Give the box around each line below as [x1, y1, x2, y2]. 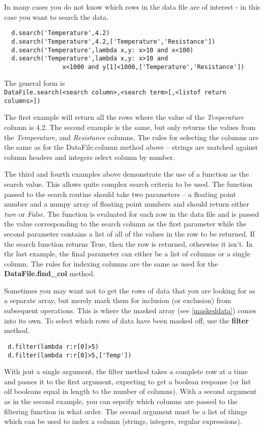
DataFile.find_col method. [4, 268, 95, 279]
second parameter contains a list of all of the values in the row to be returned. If [4, 228, 255, 239]
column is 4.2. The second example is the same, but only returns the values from [4, 121, 256, 132]
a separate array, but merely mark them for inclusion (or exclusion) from [4, 295, 231, 306]
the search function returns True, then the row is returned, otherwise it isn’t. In [4, 238, 253, 249]
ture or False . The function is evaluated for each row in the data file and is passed [4, 208, 259, 219]
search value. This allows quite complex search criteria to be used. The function [4, 178, 253, 189]
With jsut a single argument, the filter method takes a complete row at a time [4, 366, 248, 377]
